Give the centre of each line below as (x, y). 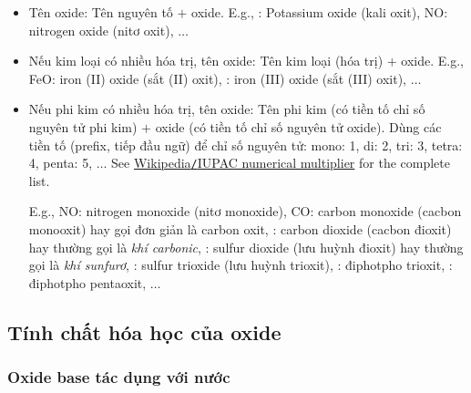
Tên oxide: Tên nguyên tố (101, 12)
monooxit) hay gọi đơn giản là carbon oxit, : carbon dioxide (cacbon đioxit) (240, 229)
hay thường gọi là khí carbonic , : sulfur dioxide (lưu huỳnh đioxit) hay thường (246, 247)
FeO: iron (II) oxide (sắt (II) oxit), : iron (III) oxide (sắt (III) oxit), (218, 78)
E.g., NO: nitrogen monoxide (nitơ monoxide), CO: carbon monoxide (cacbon (245, 211)
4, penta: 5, (61, 163)
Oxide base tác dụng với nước (119, 377)
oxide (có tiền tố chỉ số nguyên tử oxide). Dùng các (298, 126)
